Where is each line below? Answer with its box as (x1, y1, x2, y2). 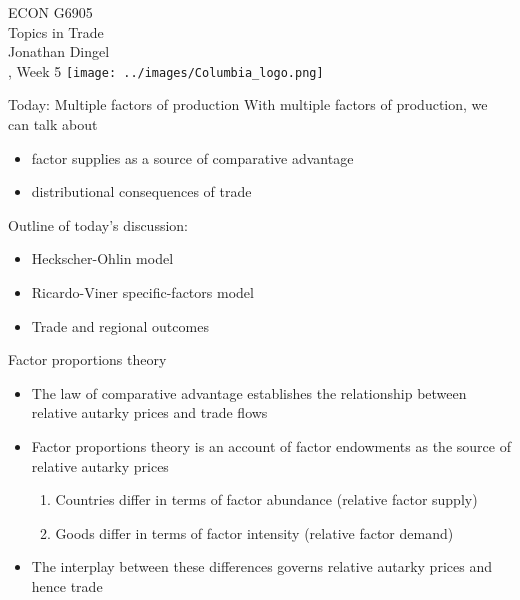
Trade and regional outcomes (31, 315, 209, 336)
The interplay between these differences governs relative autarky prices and (31, 556, 492, 577)
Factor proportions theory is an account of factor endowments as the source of (31, 435, 511, 456)
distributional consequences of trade (31, 181, 252, 202)
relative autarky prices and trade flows (31, 402, 268, 423)
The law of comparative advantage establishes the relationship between (31, 382, 467, 403)
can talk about (8, 114, 98, 135)
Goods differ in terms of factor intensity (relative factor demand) (55, 522, 454, 543)
